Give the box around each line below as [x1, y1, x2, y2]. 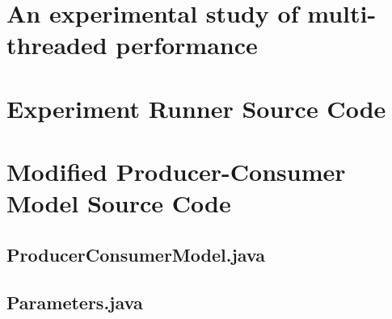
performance [116, 28, 258, 61]
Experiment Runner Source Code [6, 91, 386, 124]
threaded [6, 28, 107, 61]
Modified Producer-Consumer [6, 155, 346, 188]
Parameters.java [6, 289, 143, 314]
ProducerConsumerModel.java [6, 241, 265, 267]
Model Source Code [6, 187, 231, 220]
